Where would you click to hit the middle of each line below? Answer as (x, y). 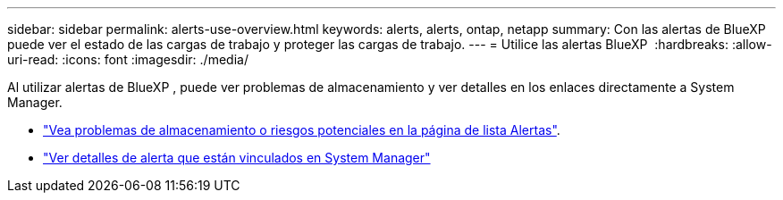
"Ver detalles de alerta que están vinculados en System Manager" (237, 158)
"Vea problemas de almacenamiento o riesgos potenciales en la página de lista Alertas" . (302, 130)
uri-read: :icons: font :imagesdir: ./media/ (128, 59)
